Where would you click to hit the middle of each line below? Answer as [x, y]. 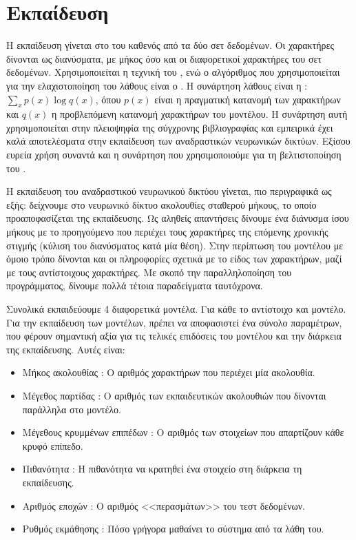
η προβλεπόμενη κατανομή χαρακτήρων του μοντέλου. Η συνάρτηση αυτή [200, 114]
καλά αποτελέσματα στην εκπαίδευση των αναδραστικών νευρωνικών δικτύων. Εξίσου [178, 141]
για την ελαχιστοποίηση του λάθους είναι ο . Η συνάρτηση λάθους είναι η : [157, 85]
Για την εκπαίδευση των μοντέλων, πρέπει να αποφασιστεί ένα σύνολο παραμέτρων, [174, 322]
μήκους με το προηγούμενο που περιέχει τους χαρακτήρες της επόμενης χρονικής [167, 232]
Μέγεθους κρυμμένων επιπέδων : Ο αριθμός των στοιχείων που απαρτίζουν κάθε [183, 432]
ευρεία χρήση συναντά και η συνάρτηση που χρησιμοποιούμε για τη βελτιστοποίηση [174, 155]
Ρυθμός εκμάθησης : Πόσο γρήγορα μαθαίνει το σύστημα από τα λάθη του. [173, 529]
